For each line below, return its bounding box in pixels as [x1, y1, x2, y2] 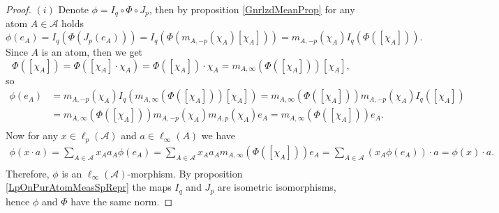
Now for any [6, 128, 59, 143]
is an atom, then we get [41, 45, 143, 59]
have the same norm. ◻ [70, 194, 173, 208]
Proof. [6, 2, 31, 16]
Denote [58, 2, 89, 16]
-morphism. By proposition [127, 166, 243, 180]
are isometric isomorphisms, [217, 180, 336, 194]
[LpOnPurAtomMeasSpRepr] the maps [6, 180, 172, 194]
